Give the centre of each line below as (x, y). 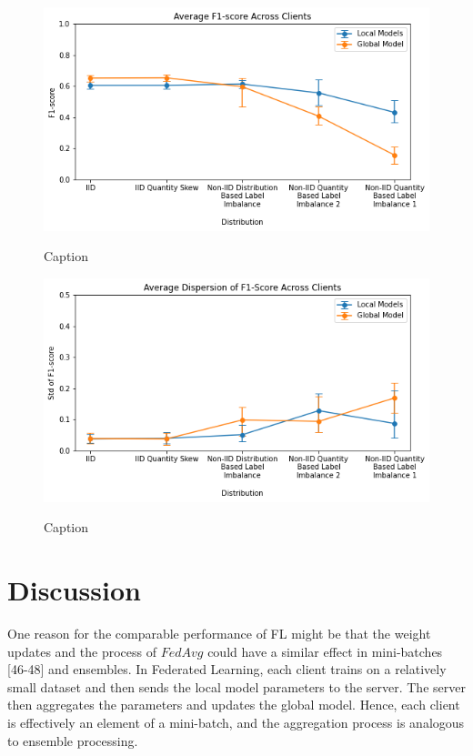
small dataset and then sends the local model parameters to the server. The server (236, 686)
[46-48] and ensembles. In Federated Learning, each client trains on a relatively (227, 669)
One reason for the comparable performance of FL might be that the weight (219, 633)
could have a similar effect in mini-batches (325, 651)
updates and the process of (82, 651)
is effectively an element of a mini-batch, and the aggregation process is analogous (236, 722)
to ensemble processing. (73, 740)
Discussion (74, 590)
